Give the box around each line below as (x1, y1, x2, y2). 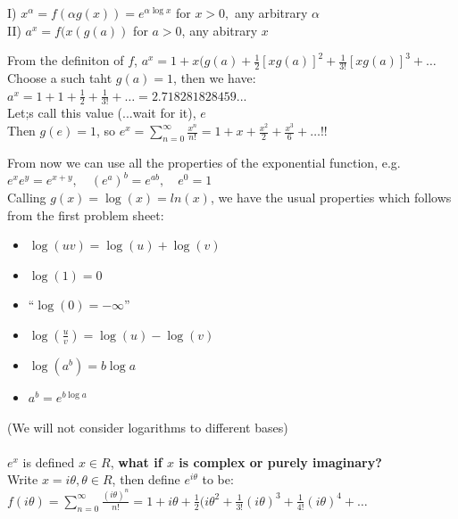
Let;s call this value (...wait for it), (7, 103, 196, 122)
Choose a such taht (7, 69, 112, 87)
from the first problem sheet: (7, 205, 164, 224)
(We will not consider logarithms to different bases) (7, 417, 288, 436)
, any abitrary (181, 21, 258, 39)
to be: (202, 470, 234, 489)
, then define (112, 470, 180, 489)
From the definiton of (7, 51, 124, 70)
